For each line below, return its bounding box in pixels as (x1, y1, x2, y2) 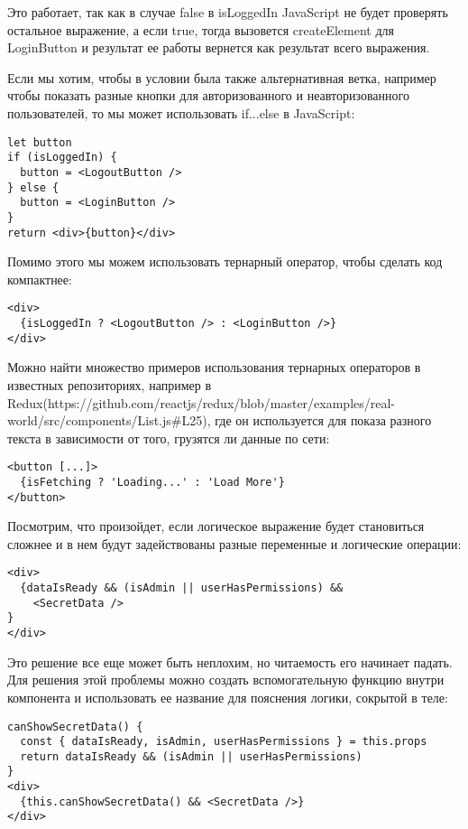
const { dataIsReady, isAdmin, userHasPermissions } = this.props (20, 735, 427, 749)
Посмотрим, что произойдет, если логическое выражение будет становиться (7, 517, 425, 536)
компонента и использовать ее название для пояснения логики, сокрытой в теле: (7, 687, 448, 706)
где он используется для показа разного (215, 411, 432, 430)
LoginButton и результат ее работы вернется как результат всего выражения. (7, 38, 430, 57)
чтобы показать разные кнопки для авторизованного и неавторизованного (7, 86, 409, 105)
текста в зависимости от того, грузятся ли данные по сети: (7, 428, 330, 447)
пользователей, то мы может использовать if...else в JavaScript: (7, 103, 355, 122)
